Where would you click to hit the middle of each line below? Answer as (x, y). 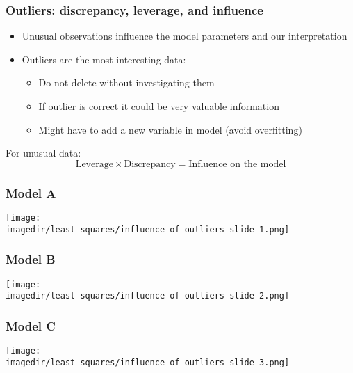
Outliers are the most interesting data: (104, 59)
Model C (31, 325)
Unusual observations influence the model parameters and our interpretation (184, 36)
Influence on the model (237, 164)
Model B (31, 259)
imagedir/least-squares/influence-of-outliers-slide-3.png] (148, 362)
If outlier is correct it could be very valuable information (159, 106)
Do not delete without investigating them (126, 82)
